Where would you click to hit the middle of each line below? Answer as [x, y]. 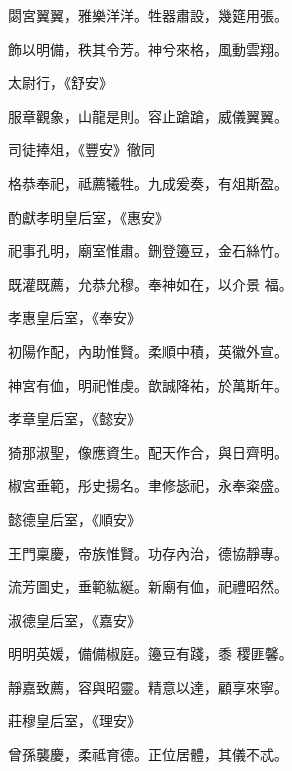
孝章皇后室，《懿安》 [74, 418]
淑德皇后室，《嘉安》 [74, 619]
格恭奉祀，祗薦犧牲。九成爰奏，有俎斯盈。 [148, 182]
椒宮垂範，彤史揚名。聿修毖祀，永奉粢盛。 [148, 485]
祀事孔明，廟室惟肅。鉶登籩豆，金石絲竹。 [148, 250]
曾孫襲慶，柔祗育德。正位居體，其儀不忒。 [148, 754]
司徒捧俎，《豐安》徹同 [81, 149]
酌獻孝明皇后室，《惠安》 [88, 216]
